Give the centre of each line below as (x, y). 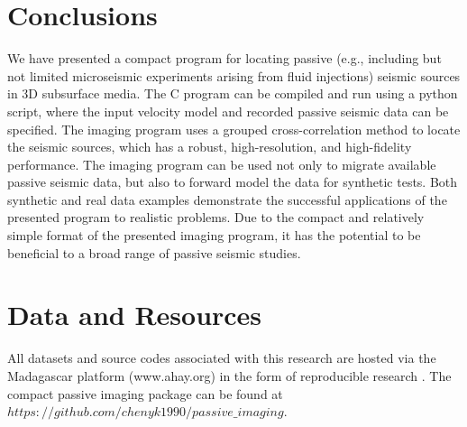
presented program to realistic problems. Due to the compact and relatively (216, 217)
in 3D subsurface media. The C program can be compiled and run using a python (233, 93)
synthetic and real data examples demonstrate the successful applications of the (227, 199)
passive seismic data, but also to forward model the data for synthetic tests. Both (233, 182)
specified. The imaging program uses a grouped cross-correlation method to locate (234, 129)
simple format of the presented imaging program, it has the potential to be (214, 235)
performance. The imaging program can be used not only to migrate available (222, 164)
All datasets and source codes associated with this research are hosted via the (222, 358)
